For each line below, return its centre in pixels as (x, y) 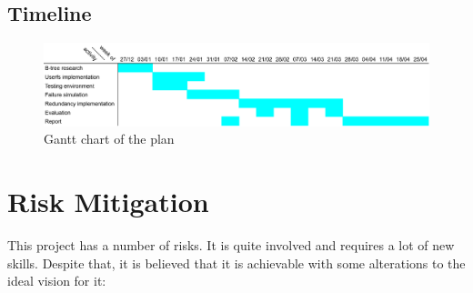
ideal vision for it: (57, 281)
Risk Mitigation (108, 202)
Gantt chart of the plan (109, 139)
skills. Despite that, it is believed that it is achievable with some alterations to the (236, 263)
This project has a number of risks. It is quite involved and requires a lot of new (231, 245)
